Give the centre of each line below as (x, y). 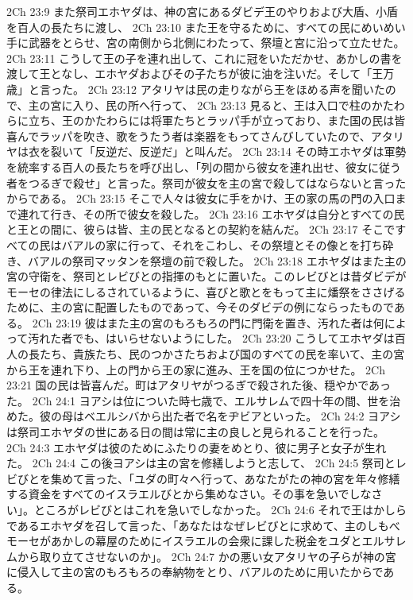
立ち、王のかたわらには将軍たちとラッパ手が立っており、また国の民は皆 (217, 120)
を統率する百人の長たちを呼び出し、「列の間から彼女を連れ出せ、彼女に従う (204, 166)
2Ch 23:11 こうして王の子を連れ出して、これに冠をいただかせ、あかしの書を (205, 58)
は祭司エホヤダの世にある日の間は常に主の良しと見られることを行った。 (195, 432)
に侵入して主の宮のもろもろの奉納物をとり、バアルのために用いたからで (195, 572)
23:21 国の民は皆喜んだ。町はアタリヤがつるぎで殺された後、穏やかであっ (199, 385)
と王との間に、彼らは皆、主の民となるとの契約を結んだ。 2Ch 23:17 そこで (201, 229)
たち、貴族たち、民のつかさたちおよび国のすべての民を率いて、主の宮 (222, 354)
